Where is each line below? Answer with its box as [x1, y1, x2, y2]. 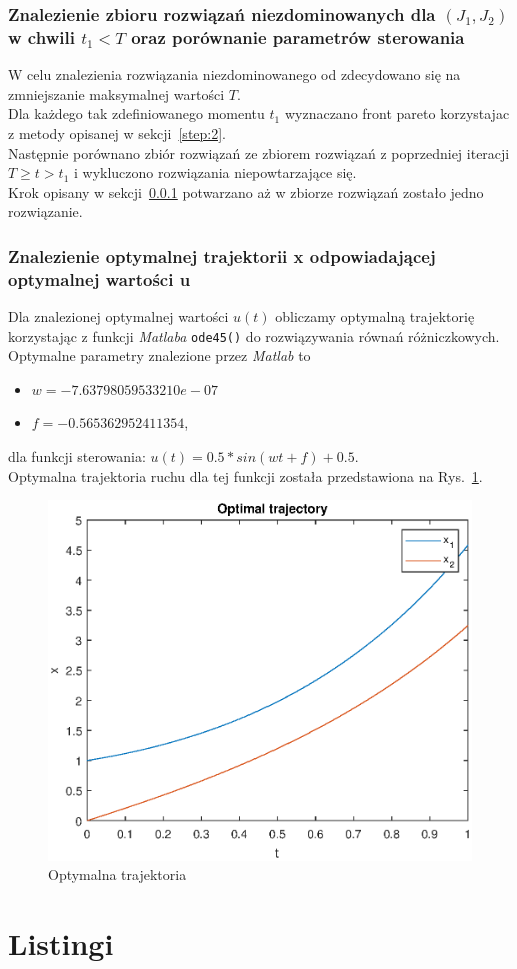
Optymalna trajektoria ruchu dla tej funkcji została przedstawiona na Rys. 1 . [8, 465, 483, 486]
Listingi [8, 923, 114, 964]
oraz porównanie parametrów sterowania [131, 24, 465, 49]
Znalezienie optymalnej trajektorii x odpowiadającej [8, 243, 436, 268]
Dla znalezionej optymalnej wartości [8, 306, 229, 327]
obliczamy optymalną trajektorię [275, 306, 475, 327]
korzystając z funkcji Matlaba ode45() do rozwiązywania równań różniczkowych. [8, 325, 500, 346]
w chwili [8, 24, 75, 49]
